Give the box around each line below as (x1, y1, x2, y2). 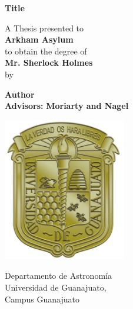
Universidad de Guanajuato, (5, 281, 107, 294)
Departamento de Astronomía (5, 269, 112, 282)
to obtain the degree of (5, 44, 87, 57)
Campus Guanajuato (5, 292, 79, 305)
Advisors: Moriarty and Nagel (5, 99, 129, 112)
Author (5, 88, 35, 100)
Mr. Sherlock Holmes (5, 56, 93, 69)
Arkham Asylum (5, 33, 74, 46)
